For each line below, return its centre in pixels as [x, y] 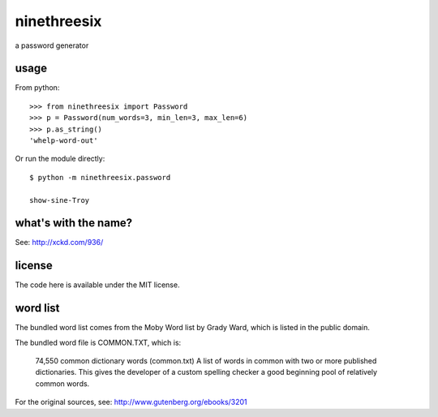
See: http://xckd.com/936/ [59, 243]
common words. [62, 383]
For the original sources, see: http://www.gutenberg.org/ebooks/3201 [131, 402]
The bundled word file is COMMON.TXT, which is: [98, 342]
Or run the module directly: [60, 159]
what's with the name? [74, 223]
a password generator [52, 45]
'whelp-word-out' [64, 141]
